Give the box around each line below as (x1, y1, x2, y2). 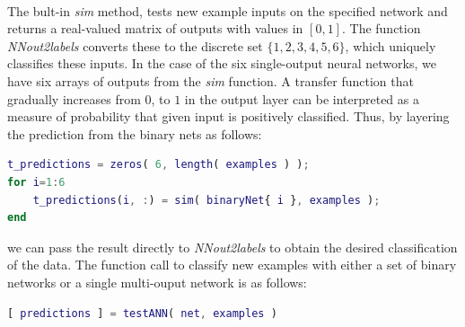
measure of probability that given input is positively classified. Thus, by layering (7, 107, 450, 126)
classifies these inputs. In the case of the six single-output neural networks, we (7, 54, 436, 73)
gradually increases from (7, 89, 141, 108)
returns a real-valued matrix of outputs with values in (7, 19, 303, 38)
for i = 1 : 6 (7, 175, 66, 189)
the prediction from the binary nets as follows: (7, 124, 262, 143)
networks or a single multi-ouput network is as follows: (7, 272, 307, 291)
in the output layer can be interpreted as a (184, 89, 419, 108)
